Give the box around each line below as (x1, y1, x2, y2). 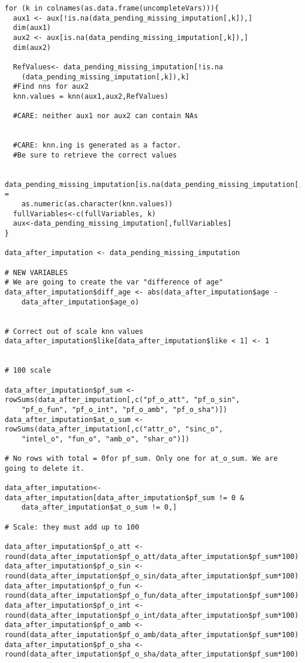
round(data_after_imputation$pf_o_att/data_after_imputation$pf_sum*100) (5, 552, 299, 561)
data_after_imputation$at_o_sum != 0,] (21, 503, 177, 512)
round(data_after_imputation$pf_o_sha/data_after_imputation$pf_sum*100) (5, 650, 299, 659)
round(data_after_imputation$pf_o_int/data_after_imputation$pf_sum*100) (5, 611, 299, 620)
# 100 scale (5, 366, 51, 375)
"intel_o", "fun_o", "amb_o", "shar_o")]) (21, 434, 189, 443)
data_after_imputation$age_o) (21, 297, 140, 306)
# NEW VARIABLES (5, 268, 68, 277)
